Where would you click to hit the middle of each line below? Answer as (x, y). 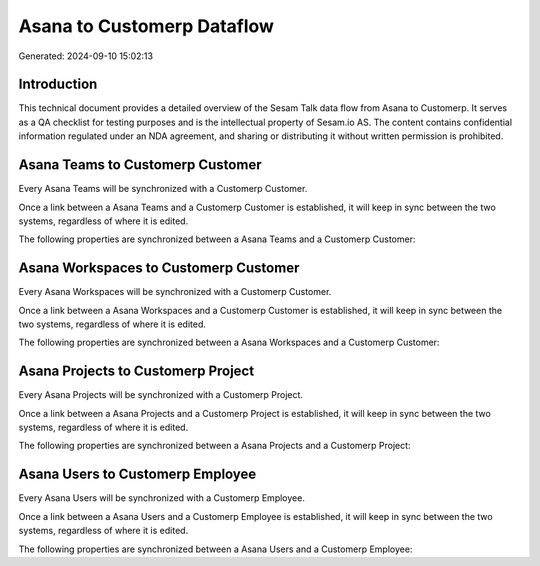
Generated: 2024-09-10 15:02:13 (86, 56)
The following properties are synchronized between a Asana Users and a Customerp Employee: (215, 549)
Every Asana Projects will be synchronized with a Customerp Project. (161, 395)
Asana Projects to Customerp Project (136, 371)
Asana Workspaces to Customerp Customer (159, 268)
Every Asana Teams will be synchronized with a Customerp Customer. (163, 189)
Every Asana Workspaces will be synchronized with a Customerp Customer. (175, 292)
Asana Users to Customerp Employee (137, 474)
